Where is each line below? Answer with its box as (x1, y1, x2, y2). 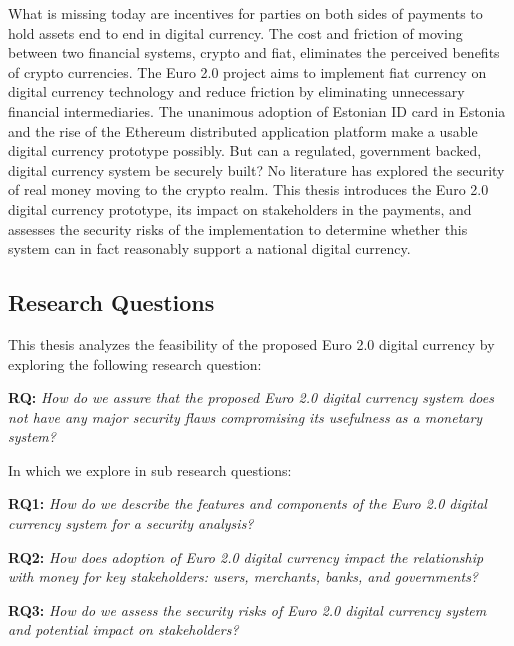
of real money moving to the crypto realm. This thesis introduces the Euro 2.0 (8, 179, 489, 200)
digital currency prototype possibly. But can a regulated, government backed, (8, 140, 482, 161)
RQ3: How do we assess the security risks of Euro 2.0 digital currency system (8, 599, 487, 620)
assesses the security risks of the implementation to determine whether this (8, 218, 468, 239)
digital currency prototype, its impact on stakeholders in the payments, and (8, 198, 472, 219)
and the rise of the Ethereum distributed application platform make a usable (8, 120, 478, 141)
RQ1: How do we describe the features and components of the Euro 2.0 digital (8, 493, 487, 514)
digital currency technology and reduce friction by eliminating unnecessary (8, 81, 465, 102)
